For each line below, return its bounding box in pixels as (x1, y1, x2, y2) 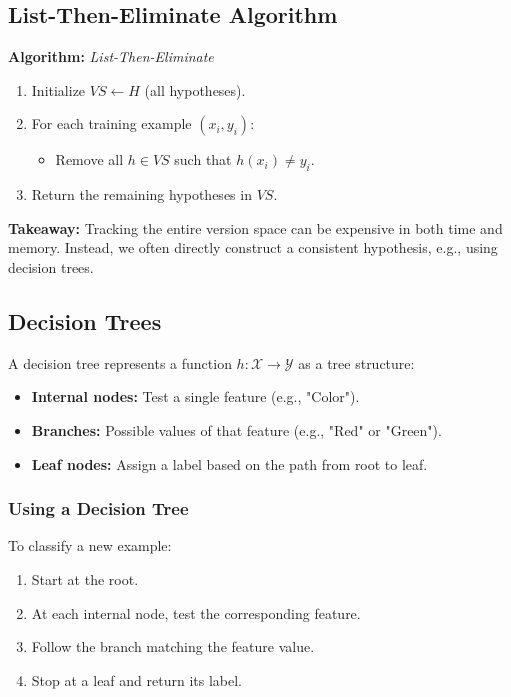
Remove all (55, 149, 124, 170)
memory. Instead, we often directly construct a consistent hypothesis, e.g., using (8, 237, 498, 258)
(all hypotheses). (144, 79, 246, 100)
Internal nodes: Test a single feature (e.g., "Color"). (31, 386, 360, 407)
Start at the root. (31, 568, 139, 589)
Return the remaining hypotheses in (31, 184, 252, 205)
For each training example (31, 113, 192, 134)
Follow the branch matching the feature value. (31, 636, 315, 657)
